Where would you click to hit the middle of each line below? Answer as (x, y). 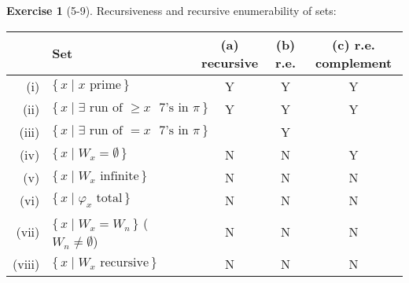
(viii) (26, 263)
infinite (120, 176)
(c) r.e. (354, 44)
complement (354, 62)
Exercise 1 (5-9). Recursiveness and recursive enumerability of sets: (171, 10)
